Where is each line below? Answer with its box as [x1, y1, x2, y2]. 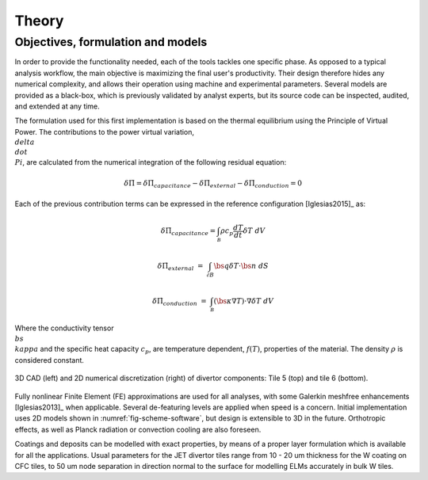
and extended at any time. [14, 101, 101, 111]
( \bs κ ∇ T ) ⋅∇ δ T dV [213, 296, 274, 305]
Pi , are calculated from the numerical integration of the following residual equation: [14, 158, 287, 167]
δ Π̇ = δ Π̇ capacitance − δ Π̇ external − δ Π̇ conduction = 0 [124, 178, 303, 189]
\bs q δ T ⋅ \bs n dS [213, 261, 269, 270]
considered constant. [14, 355, 85, 364]
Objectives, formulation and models [14, 35, 208, 49]
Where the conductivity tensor [14, 323, 114, 333]
